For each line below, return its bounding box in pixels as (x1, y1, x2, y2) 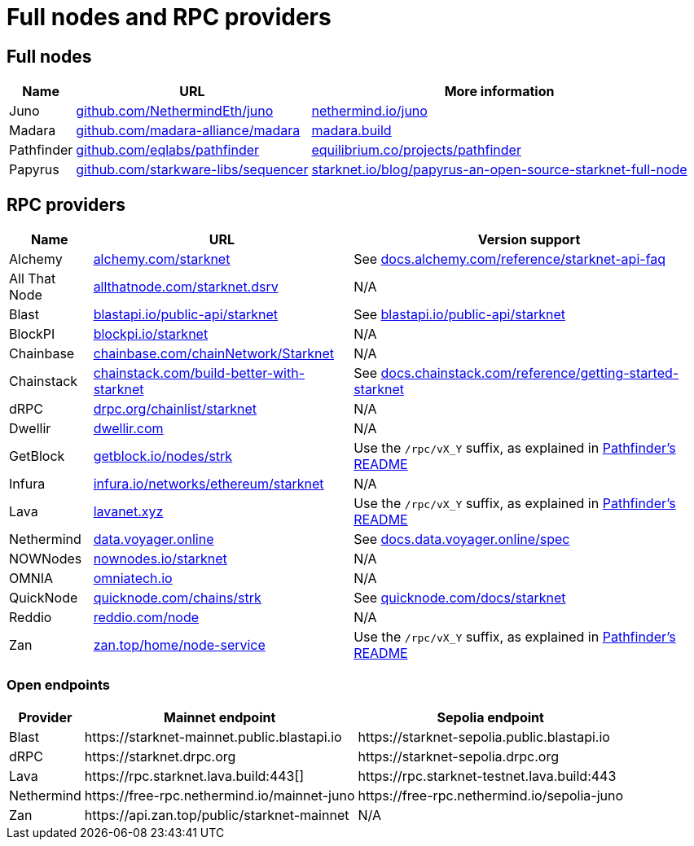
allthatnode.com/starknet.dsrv (93, 278, 279, 296)
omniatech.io (93, 570, 173, 587)
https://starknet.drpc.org (84, 747, 236, 765)
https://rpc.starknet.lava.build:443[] (84, 767, 305, 784)
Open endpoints (7, 677, 110, 694)
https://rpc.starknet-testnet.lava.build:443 (358, 767, 617, 784)
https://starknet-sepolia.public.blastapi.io (358, 728, 610, 745)
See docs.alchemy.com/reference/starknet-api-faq (354, 251, 666, 268)
